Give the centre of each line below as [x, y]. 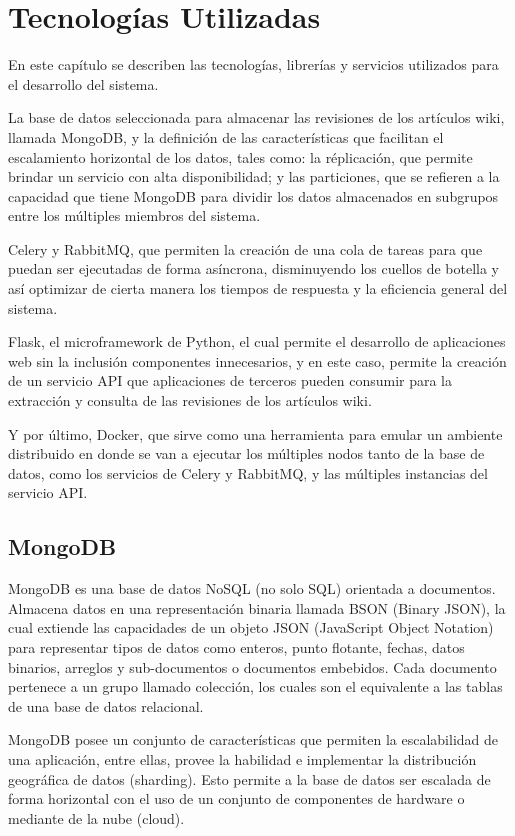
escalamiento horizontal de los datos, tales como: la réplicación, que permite [240, 156]
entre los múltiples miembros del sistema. [134, 215]
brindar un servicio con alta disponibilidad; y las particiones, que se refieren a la [254, 176]
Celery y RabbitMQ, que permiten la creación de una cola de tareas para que [245, 248]
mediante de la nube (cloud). [96, 817]
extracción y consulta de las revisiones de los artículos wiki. [190, 400]
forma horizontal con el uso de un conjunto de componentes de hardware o [236, 798]
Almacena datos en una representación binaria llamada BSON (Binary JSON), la [257, 607]
